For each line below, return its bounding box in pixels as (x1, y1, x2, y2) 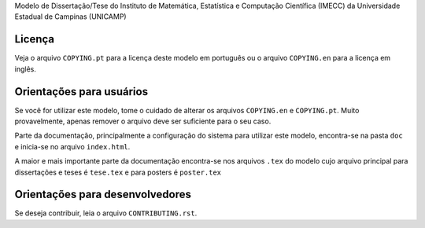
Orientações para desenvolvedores (14, 188, 192, 201)
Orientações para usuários (14, 85, 149, 98)
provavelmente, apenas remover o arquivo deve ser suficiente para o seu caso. (14, 116, 272, 126)
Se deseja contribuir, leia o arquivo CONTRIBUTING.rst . (14, 208, 198, 218)
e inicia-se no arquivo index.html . (14, 142, 131, 151)
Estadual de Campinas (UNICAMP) (14, 12, 127, 21)
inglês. (14, 64, 37, 74)
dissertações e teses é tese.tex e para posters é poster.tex (14, 167, 222, 177)
